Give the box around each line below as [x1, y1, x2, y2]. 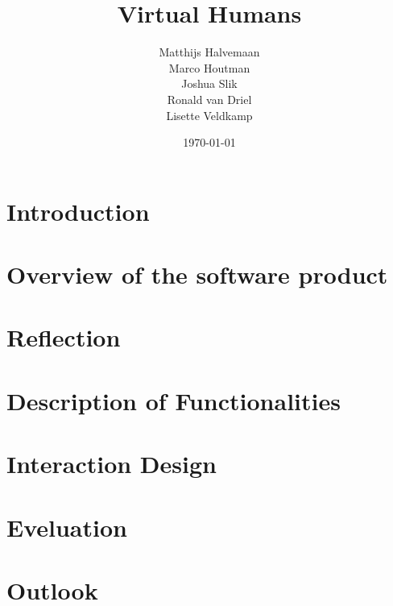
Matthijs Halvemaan [159, 44, 260, 60]
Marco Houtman [168, 59, 250, 76]
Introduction [6, 194, 150, 227]
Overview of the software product [6, 258, 388, 291]
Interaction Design [6, 447, 217, 480]
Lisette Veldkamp [166, 106, 253, 123]
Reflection [6, 321, 121, 354]
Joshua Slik [181, 75, 238, 92]
